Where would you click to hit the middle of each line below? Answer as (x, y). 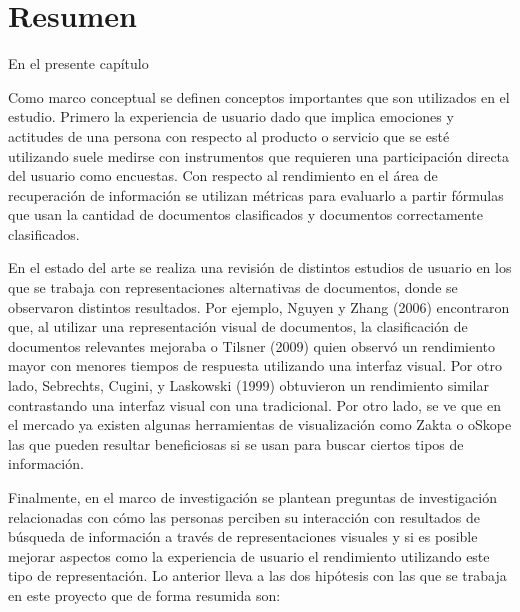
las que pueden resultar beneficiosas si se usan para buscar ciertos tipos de (236, 443)
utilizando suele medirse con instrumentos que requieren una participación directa (259, 155)
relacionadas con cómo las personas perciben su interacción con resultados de (244, 516)
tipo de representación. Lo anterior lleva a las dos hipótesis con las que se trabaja (257, 575)
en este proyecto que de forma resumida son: (144, 594)
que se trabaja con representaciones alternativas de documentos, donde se (233, 287)
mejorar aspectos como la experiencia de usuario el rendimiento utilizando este (249, 555)
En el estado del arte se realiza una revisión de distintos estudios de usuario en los (260, 267)
